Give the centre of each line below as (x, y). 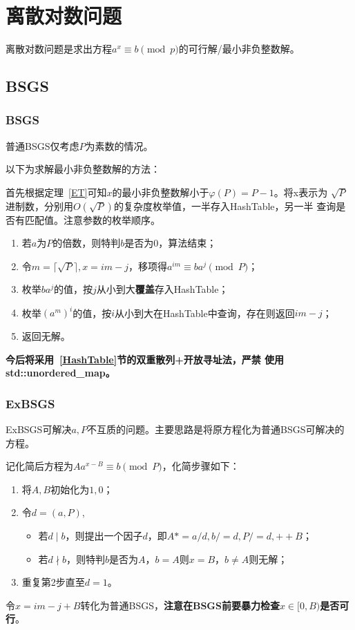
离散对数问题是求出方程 (59, 49)
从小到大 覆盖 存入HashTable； (162, 289)
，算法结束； (188, 243)
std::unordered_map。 (60, 373)
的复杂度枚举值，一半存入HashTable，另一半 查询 (225, 206)
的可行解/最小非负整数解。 (239, 49)
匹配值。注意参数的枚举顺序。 (92, 219)
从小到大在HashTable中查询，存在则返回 (205, 313)
